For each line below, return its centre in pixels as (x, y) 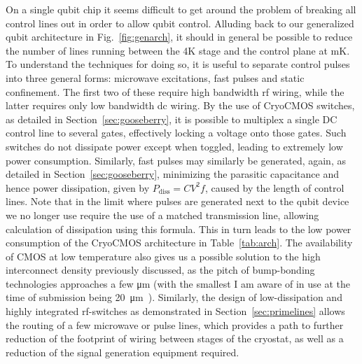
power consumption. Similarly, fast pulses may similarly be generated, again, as (176, 160)
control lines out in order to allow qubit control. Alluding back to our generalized (180, 23)
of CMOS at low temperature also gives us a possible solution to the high (163, 256)
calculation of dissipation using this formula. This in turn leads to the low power (179, 229)
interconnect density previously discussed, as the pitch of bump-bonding (160, 270)
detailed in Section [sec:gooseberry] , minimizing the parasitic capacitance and (172, 174)
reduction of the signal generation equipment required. (123, 352)
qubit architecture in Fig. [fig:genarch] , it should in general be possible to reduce (179, 37)
